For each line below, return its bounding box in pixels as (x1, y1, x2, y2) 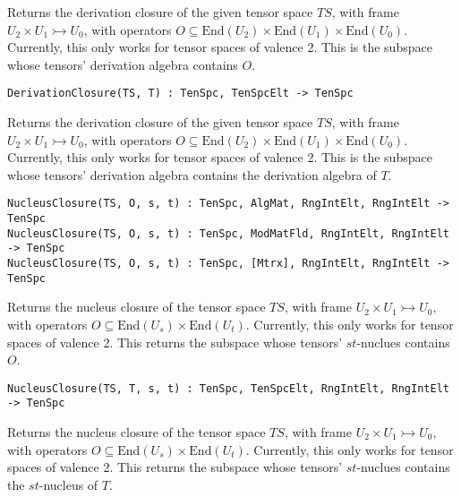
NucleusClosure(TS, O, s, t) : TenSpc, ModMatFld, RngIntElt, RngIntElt (7, 227, 449, 240)
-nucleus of (38, 475, 98, 493)
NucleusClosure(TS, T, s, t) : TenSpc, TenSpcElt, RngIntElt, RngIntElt (7, 381, 449, 395)
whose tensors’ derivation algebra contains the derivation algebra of (7, 165, 377, 184)
